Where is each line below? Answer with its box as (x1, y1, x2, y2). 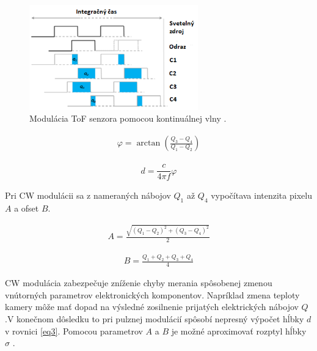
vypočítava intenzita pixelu (211, 189, 312, 202)
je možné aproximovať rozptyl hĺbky (171, 324, 307, 337)
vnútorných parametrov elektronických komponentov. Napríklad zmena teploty (5, 288, 300, 301)
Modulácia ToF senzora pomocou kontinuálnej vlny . (29, 112, 227, 125)
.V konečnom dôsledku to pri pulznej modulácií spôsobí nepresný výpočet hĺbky (5, 312, 304, 325)
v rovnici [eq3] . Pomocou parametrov (5, 324, 143, 337)
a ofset (14, 202, 39, 214)
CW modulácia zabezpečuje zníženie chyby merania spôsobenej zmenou (5, 276, 272, 289)
